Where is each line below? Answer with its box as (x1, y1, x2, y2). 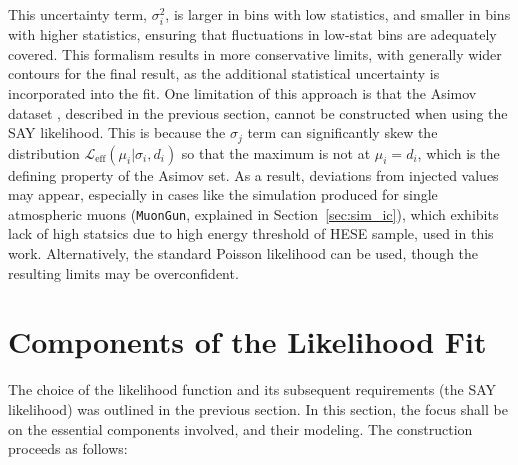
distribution (8, 142, 80, 163)
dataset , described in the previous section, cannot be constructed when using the (8, 102, 508, 123)
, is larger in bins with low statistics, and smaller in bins (165, 4, 511, 24)
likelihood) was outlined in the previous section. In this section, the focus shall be (8, 398, 508, 419)
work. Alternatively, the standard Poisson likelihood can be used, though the (8, 243, 479, 264)
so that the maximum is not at (181, 142, 371, 163)
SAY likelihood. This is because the (8, 122, 226, 143)
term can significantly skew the (247, 122, 438, 143)
